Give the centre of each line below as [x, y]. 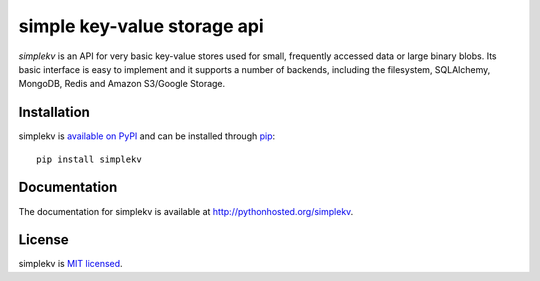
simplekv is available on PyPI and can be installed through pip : [147, 136]
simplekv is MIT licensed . [71, 264]
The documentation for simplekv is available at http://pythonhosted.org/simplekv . [186, 211]
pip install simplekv [89, 159]
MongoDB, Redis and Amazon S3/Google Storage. [122, 84]
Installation [54, 112]
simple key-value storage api [141, 26]
